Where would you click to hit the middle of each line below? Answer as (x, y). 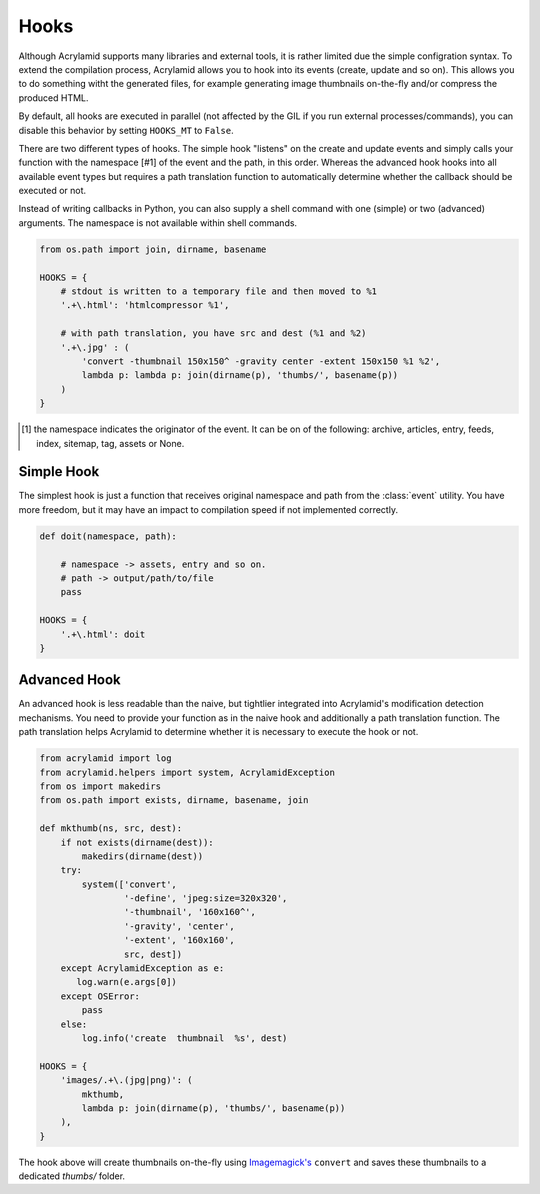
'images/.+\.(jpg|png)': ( (127, 1080)
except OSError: (100, 996)
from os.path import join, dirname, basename (153, 249)
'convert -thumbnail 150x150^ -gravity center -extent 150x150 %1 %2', (261, 361)
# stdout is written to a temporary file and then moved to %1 (219, 291)
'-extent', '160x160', (179, 940)
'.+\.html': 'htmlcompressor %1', (145, 305)
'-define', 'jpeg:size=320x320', (205, 898)
